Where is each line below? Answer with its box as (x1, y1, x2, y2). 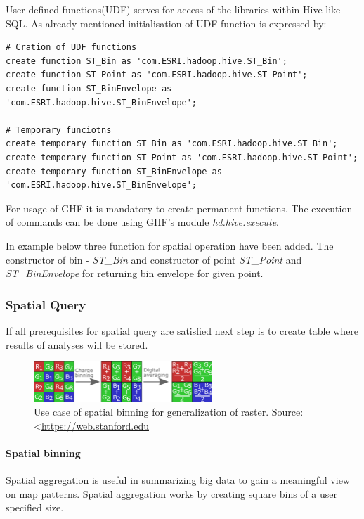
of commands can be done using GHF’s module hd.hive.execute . (6, 214, 279, 229)
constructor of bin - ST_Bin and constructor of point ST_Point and (6, 252, 302, 267)
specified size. (6, 500, 64, 515)
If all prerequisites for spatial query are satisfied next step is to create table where (6, 323, 359, 338)
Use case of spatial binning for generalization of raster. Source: (34, 404, 304, 419)
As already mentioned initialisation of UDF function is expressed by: (30, 15, 327, 30)
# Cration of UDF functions (6, 42, 137, 53)
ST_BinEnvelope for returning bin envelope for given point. (6, 266, 264, 281)
